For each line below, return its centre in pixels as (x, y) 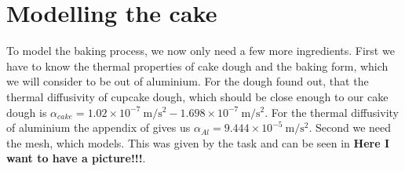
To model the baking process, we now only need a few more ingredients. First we (201, 51)
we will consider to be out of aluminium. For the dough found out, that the (188, 81)
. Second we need (350, 127)
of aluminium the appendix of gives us (99, 127)
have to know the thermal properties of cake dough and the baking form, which (197, 65)
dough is (27, 112)
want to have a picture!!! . (76, 158)
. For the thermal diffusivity (332, 112)
